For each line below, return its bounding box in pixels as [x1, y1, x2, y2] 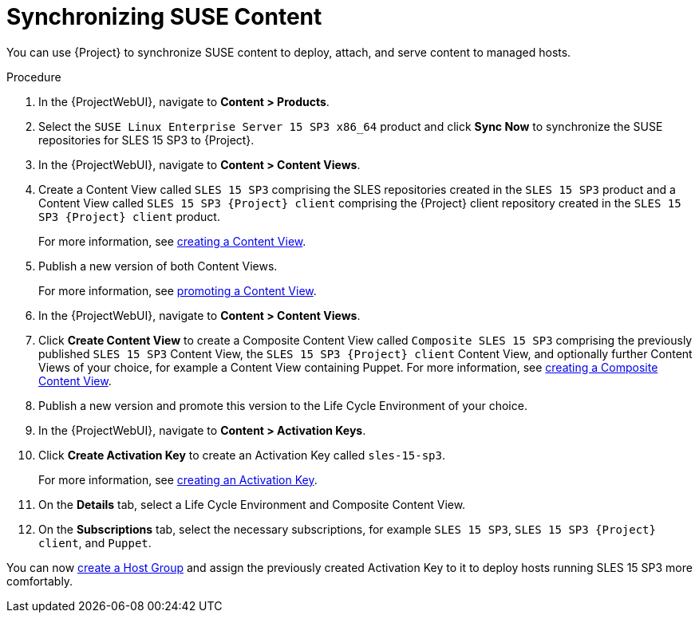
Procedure [6, 69, 61, 84]
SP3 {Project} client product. [38, 209, 220, 223]
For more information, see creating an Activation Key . [38, 472, 318, 487]
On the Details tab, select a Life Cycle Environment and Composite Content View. [38, 497, 466, 511]
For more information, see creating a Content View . [38, 234, 306, 248]
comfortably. [6, 574, 73, 588]
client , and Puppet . [38, 535, 152, 550]
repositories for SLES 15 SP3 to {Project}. [38, 132, 255, 147]
